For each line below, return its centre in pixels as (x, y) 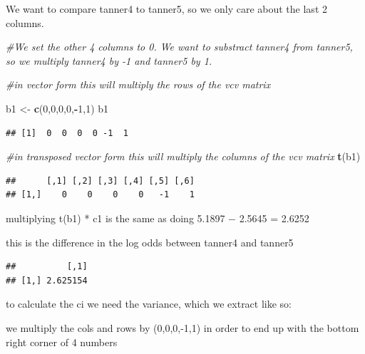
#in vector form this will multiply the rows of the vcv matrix (138, 84)
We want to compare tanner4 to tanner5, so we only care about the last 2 (166, 9)
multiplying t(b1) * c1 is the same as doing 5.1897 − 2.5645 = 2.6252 (158, 218)
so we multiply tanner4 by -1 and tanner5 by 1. (109, 60)
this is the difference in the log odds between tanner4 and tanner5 (150, 242)
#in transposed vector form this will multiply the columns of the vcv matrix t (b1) (183, 156)
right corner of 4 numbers (62, 342)
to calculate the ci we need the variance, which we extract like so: (149, 304)
